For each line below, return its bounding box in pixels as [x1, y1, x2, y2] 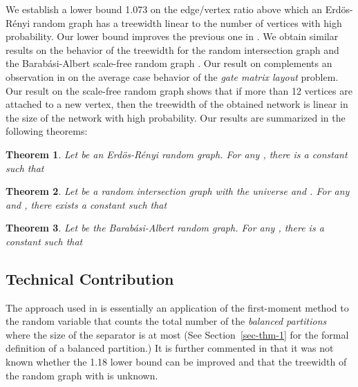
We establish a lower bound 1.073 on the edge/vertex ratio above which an [6, 2, 322, 16]
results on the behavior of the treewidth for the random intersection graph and [6, 42, 339, 57]
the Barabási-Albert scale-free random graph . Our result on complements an [6, 56, 332, 70]
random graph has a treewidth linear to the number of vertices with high [32, 15, 342, 30]
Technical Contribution [6, 267, 174, 289]
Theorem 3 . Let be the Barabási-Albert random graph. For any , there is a [6, 220, 324, 235]
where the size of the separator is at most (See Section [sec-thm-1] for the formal [6, 327, 349, 341]
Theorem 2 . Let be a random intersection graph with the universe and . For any [6, 184, 350, 198]
